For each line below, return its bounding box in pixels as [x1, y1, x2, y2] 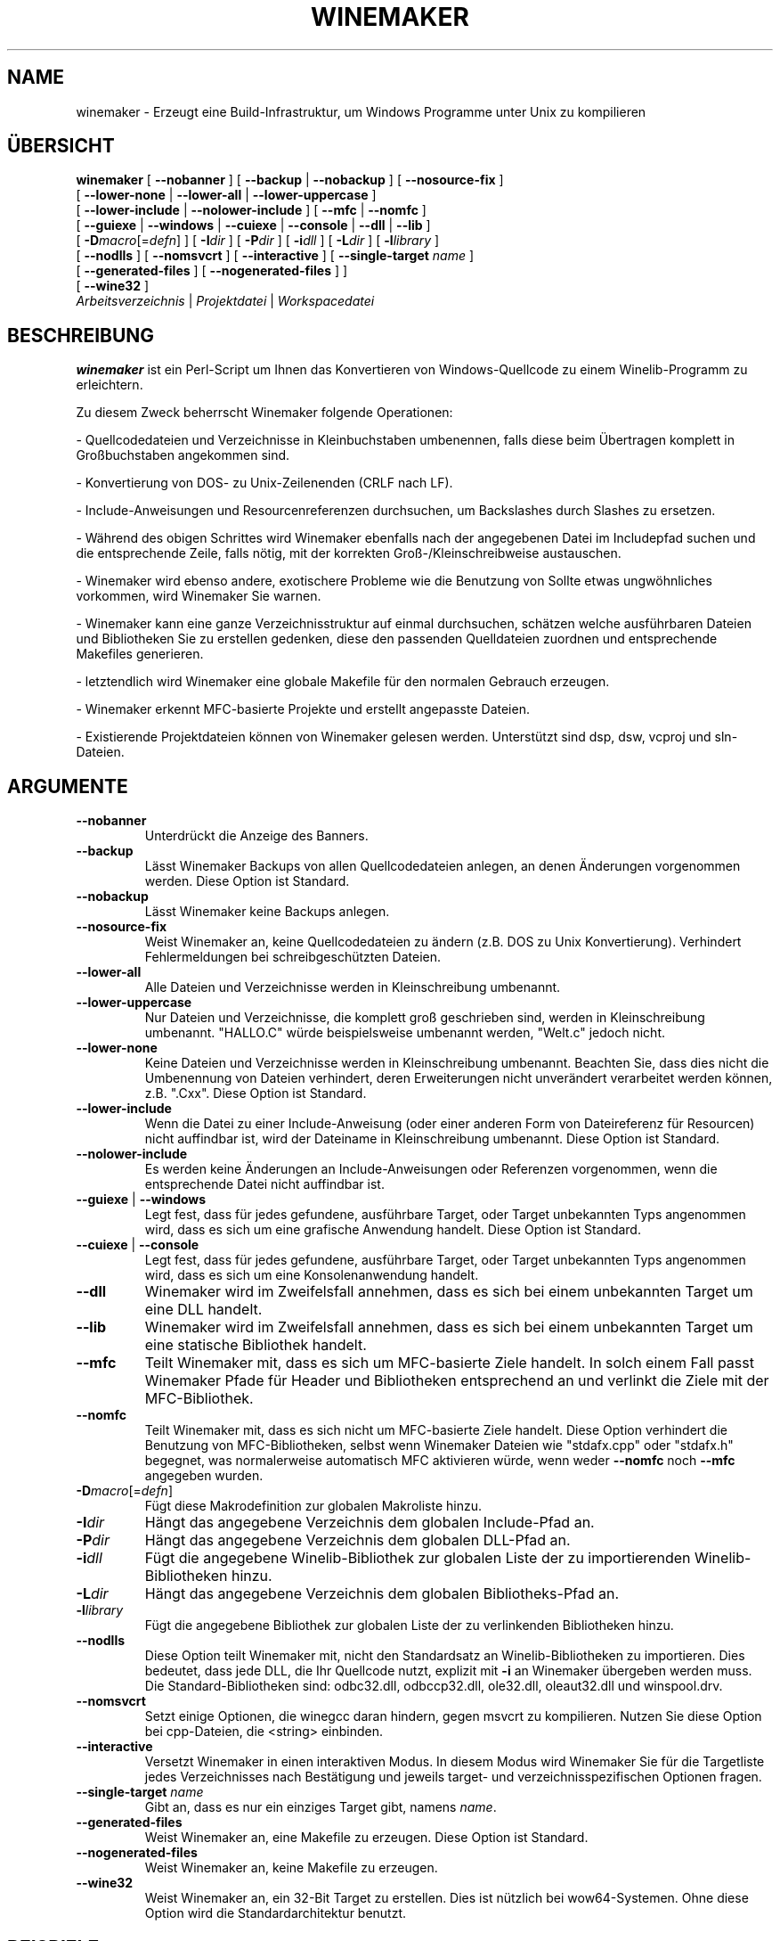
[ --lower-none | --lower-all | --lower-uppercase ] [76, 187, 377, 203]
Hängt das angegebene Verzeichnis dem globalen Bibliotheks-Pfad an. [144, 1585, 620, 1603]
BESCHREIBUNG [7, 323, 155, 347]
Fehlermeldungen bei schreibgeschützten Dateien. [144, 949, 442, 965]
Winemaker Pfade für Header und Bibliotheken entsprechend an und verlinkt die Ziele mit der [144, 1372, 769, 1390]
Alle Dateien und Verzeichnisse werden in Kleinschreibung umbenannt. [144, 979, 561, 995]
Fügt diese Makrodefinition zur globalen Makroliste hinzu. [144, 1498, 482, 1514]
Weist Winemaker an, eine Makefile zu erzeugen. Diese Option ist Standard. [144, 1830, 589, 1846]
